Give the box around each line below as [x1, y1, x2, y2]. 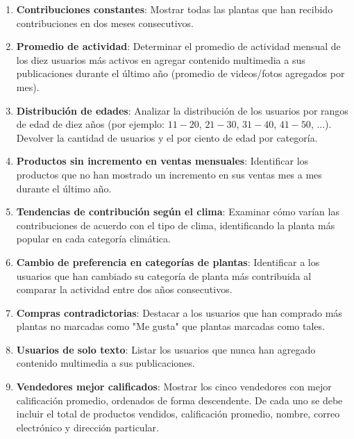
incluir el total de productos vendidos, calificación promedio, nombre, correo [16, 406, 340, 421]
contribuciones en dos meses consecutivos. [16, 15, 194, 30]
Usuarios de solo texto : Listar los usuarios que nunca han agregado [16, 342, 316, 356]
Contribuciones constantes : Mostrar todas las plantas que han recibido [16, 2, 333, 16]
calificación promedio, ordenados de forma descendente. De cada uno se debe [16, 392, 343, 407]
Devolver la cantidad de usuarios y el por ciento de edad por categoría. [16, 130, 318, 144]
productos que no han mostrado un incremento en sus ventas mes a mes [16, 167, 322, 181]
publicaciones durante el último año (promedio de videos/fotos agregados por [16, 66, 345, 81]
